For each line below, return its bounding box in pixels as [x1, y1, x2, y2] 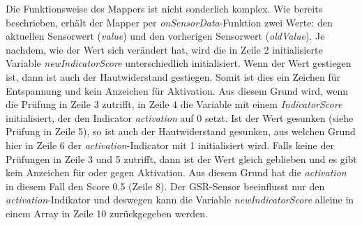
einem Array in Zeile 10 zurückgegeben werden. [6, 205, 208, 220]
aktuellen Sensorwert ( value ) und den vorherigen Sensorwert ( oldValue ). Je [6, 29, 325, 43]
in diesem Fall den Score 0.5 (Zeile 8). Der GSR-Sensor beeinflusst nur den [6, 178, 325, 193]
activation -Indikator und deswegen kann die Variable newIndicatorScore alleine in [6, 192, 354, 207]
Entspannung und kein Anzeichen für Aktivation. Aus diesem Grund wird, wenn [6, 83, 349, 98]
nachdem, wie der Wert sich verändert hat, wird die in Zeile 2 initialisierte [6, 42, 323, 56]
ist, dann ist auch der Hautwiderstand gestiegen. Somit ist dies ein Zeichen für [6, 69, 341, 84]
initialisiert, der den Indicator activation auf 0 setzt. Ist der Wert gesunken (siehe [6, 110, 354, 125]
